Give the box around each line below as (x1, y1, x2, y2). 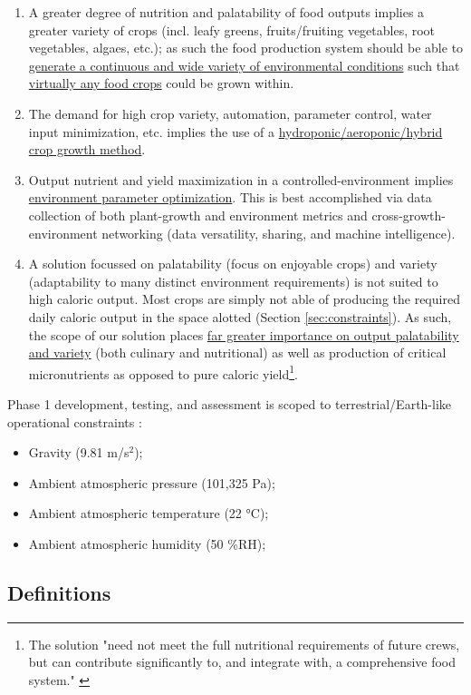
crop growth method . (28, 140, 146, 159)
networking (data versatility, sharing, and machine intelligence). (101, 223, 456, 242)
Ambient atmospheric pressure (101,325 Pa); (28, 473, 275, 492)
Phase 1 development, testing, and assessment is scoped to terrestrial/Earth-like (7, 394, 452, 413)
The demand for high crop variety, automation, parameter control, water (28, 103, 432, 122)
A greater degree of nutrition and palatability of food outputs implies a (28, 3, 425, 21)
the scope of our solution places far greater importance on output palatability (28, 325, 459, 344)
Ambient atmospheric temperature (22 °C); (28, 504, 269, 523)
